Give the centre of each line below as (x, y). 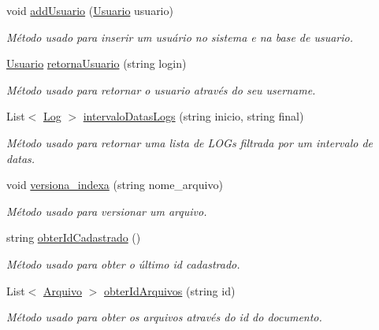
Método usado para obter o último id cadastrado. (123, 263)
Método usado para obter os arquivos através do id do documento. (164, 317)
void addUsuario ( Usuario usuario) (90, 10)
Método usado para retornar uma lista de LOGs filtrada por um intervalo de (189, 142)
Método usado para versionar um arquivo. (107, 211)
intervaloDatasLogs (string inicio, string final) (193, 116)
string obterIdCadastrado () (74, 237)
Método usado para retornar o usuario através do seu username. (161, 89)
